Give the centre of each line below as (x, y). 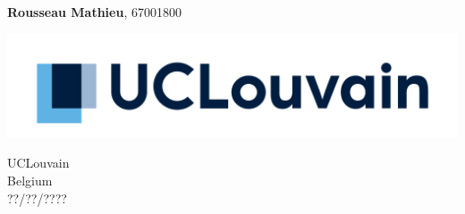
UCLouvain (38, 163)
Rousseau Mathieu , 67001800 (94, 12)
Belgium (30, 180)
